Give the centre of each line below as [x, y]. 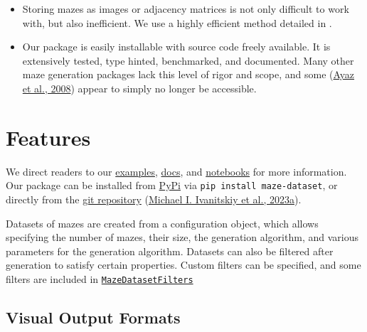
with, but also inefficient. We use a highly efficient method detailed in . [177, 22]
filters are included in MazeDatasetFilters [100, 278]
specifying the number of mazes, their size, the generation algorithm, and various [182, 237]
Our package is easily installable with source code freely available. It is [176, 47]
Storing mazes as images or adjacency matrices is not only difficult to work [186, 9]
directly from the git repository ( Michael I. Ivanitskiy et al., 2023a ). [154, 199]
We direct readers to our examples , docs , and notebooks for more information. [176, 171]
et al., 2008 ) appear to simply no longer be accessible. [139, 88]
